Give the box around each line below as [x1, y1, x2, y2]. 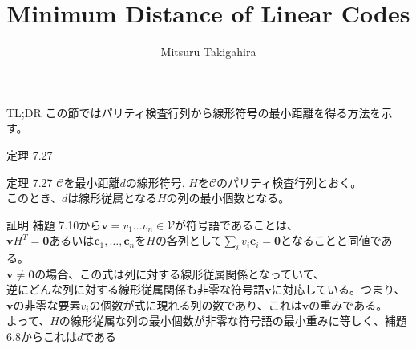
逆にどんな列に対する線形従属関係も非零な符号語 [6, 281, 265, 298]
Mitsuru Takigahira [160, 43, 256, 60]
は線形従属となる [67, 189, 157, 206]
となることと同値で [281, 232, 382, 249]
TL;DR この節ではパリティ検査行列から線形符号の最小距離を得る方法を [6, 103, 382, 120]
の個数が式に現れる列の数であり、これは [89, 296, 302, 313]
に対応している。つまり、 [271, 281, 406, 298]
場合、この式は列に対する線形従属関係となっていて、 [46, 265, 325, 282]
